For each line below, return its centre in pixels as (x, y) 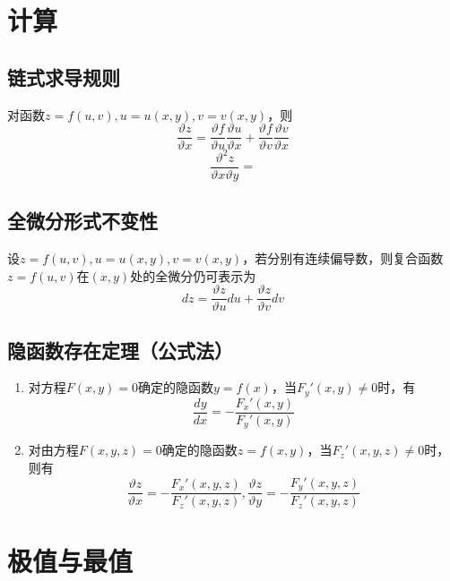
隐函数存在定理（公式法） (120, 350)
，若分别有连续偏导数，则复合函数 (343, 258)
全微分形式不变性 (82, 221)
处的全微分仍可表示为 (193, 275)
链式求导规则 (64, 77)
